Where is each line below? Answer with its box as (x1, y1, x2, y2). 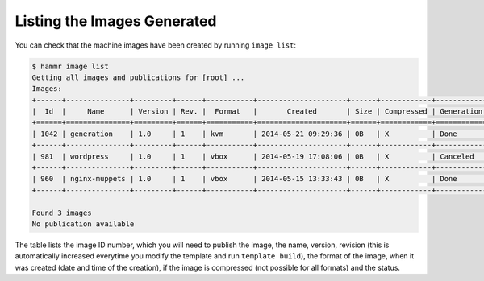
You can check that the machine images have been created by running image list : (15, 40, 297, 50)
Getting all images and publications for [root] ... (31, 72, 245, 82)
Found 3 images (31, 208, 92, 217)
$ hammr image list (31, 61, 109, 71)
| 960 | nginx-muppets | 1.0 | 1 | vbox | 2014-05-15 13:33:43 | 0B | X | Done (31, 174, 457, 184)
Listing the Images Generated (15, 12, 217, 30)
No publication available (31, 220, 135, 229)
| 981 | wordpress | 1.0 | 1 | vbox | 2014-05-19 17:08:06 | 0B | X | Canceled (31, 151, 475, 161)
